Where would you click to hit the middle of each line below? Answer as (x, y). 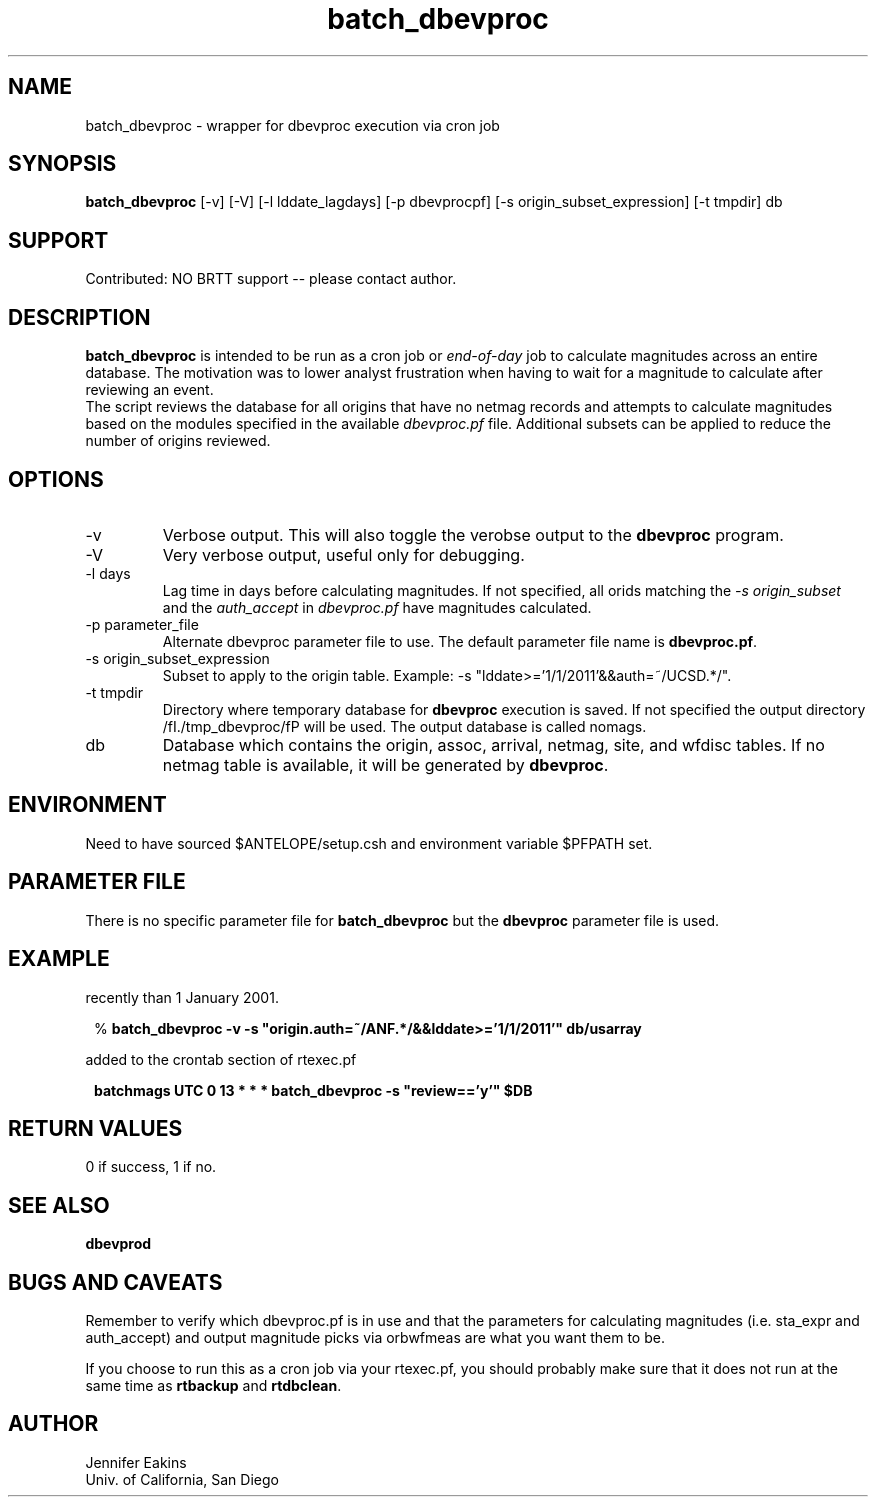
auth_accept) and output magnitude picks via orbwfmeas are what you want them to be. (375, 1338)
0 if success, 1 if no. (151, 1167)
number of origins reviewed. (178, 441)
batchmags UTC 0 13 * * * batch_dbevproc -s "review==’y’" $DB (313, 1090)
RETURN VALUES (95, 1128)
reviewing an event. (149, 390)
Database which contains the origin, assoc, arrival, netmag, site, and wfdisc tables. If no (493, 744)
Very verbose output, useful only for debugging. (343, 554)
